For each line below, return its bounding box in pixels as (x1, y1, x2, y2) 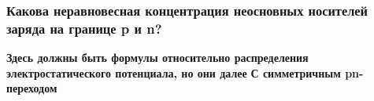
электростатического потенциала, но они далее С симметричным (6, 64, 341, 81)
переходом (6, 80, 57, 96)
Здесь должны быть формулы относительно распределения (6, 49, 309, 66)
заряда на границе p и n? (6, 18, 162, 38)
